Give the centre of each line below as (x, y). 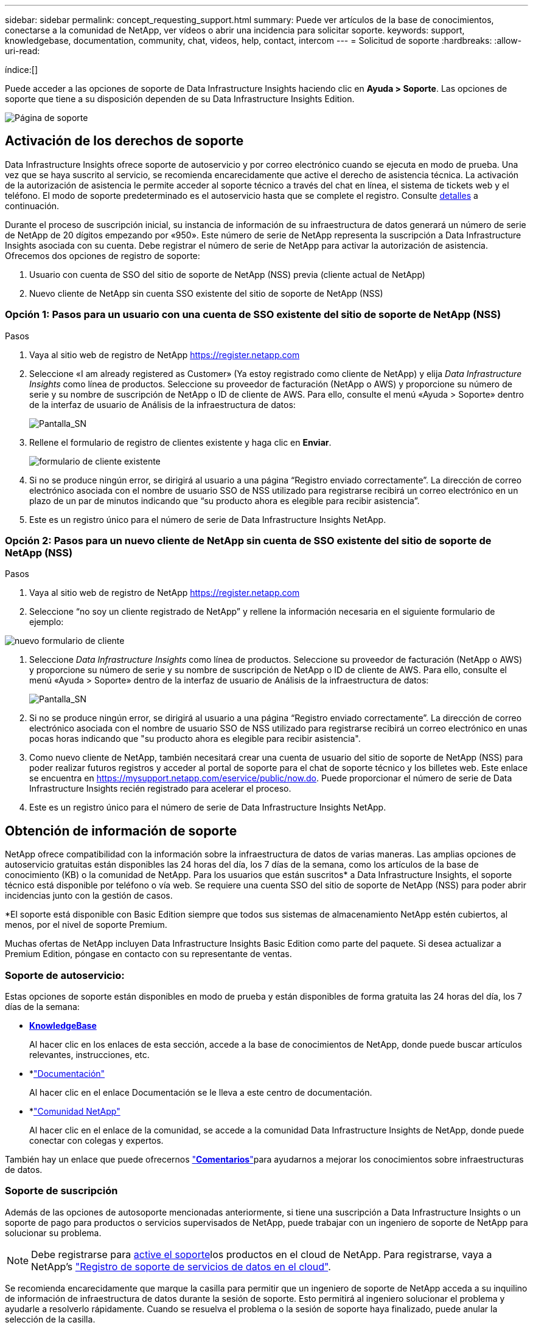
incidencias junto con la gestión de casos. (89, 896)
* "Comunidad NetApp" (75, 1111)
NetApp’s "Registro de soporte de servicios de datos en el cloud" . (181, 1266)
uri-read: (23, 51)
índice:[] (22, 70)
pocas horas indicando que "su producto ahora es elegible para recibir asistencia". (195, 739)
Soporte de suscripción (61, 1191)
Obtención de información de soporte (121, 831)
